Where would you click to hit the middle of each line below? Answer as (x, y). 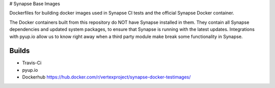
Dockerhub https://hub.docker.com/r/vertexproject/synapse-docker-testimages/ (106, 77)
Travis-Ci (32, 63)
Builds (20, 51)
